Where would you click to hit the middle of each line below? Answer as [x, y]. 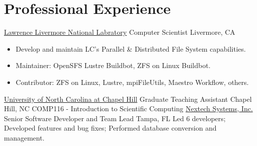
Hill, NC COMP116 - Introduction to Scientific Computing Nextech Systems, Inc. [128, 109]
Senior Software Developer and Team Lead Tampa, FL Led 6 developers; [115, 118]
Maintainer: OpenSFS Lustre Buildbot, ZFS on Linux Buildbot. [113, 65]
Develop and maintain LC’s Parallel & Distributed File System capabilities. [131, 48]
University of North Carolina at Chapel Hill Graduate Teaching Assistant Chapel [128, 99]
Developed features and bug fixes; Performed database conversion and [110, 128]
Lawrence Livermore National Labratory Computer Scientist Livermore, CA [120, 32]
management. [24, 137]
